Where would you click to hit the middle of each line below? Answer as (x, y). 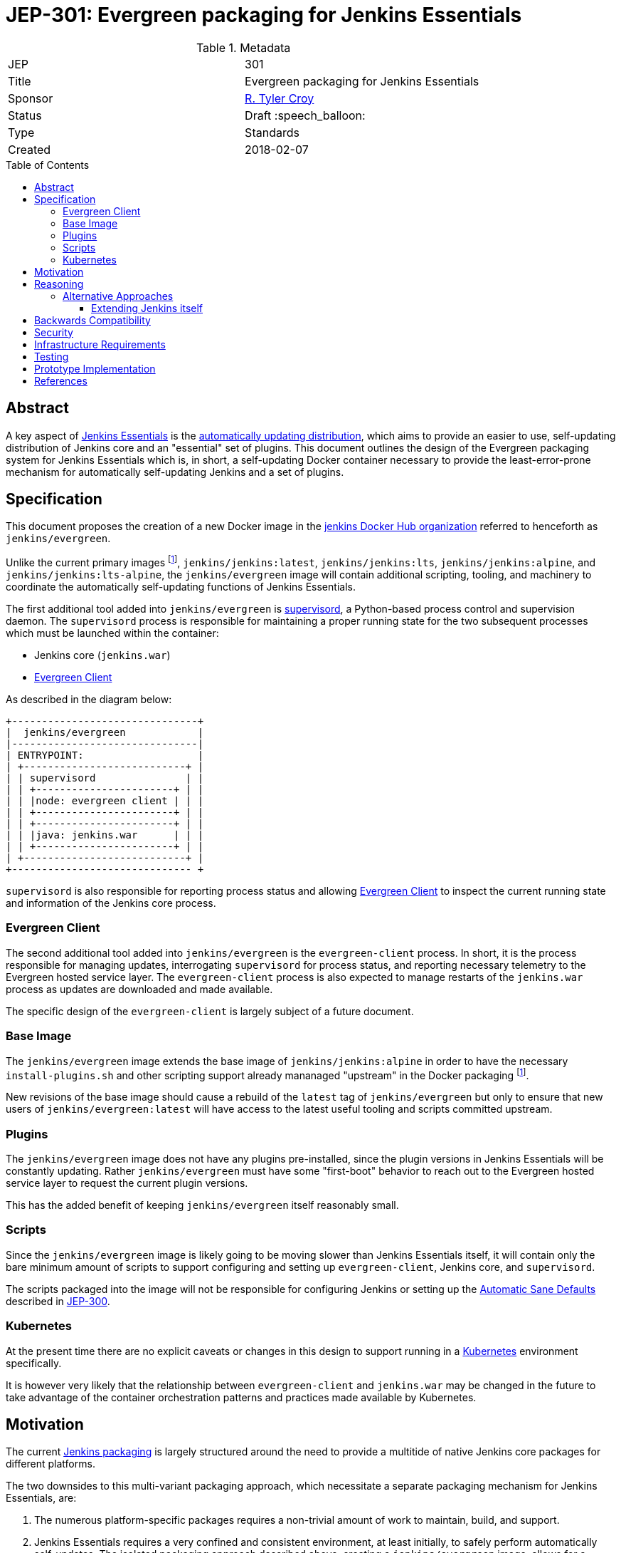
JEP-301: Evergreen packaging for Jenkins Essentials (264, 15)
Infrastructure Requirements (100, 344)
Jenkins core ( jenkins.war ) (102, 655)
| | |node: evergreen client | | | (105, 801)
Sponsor (31, 98)
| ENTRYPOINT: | (105, 755)
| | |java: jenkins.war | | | (105, 835)
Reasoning (59, 284)
